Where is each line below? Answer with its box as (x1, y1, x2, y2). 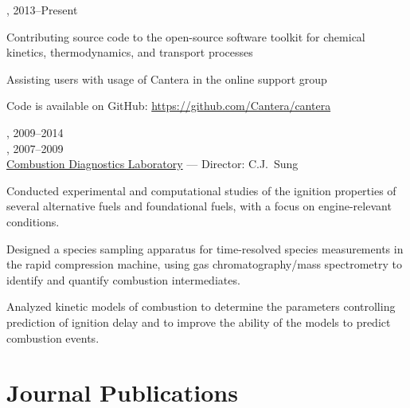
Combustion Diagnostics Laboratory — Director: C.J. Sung (6, 155, 299, 172)
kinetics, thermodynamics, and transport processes (6, 44, 253, 61)
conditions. (6, 213, 60, 229)
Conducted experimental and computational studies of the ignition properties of (6, 182, 396, 198)
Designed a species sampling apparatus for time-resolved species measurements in (6, 240, 404, 257)
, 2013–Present (6, 2, 78, 18)
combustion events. (6, 329, 100, 346)
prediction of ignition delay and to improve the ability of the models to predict (6, 313, 391, 330)
